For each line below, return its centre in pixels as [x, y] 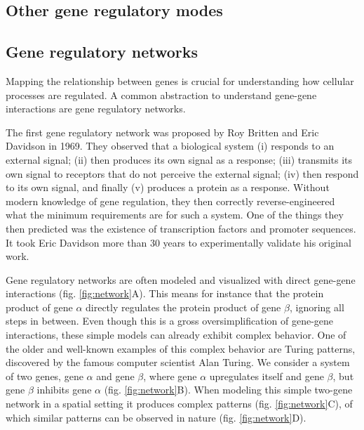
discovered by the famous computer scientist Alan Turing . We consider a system [178, 362]
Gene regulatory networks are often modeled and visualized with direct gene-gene [181, 279]
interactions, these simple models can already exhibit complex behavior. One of [176, 335]
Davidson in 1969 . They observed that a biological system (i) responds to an [170, 146]
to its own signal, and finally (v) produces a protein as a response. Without [168, 187]
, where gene [170, 376]
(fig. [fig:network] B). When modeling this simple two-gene [228, 390]
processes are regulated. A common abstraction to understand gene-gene [161, 95]
